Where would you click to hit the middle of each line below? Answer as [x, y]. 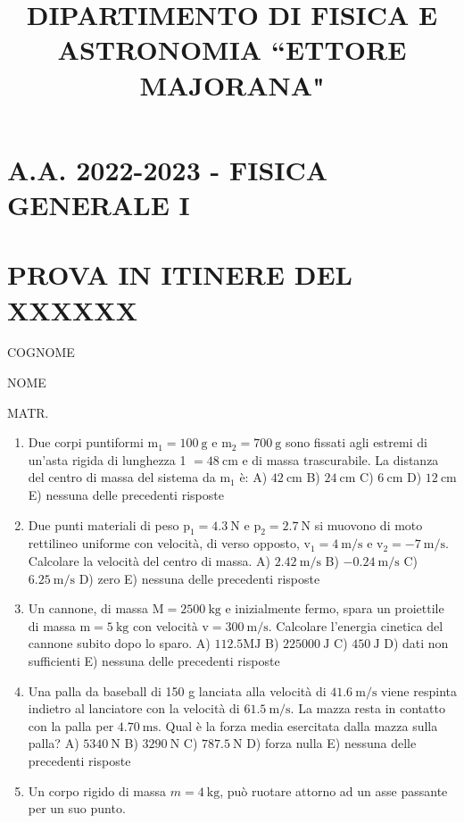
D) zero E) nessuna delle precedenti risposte [199, 578]
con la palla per [71, 725]
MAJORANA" [232, 84]
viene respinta [419, 690]
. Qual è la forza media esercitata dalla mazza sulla [298, 725]
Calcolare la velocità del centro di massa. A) [149, 560]
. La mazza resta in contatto [368, 708]
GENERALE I [99, 204]
